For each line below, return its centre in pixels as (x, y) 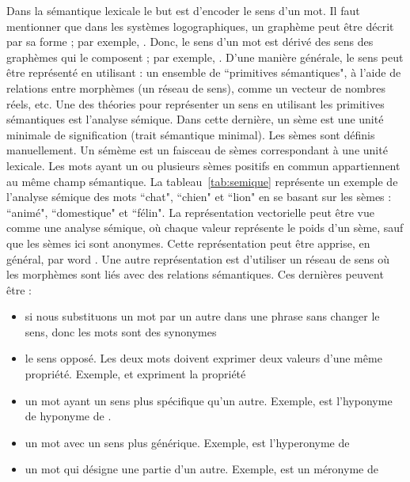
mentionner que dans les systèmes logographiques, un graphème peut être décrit (200, 26)
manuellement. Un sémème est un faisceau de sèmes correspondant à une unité (197, 150)
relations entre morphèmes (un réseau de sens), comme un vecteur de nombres (196, 87)
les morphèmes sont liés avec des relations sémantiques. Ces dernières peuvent (195, 274)
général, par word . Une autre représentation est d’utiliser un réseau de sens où (198, 258)
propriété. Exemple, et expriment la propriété (135, 374)
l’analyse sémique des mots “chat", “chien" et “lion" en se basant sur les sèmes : (199, 197)
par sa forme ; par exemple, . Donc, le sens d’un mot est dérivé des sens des (190, 42)
